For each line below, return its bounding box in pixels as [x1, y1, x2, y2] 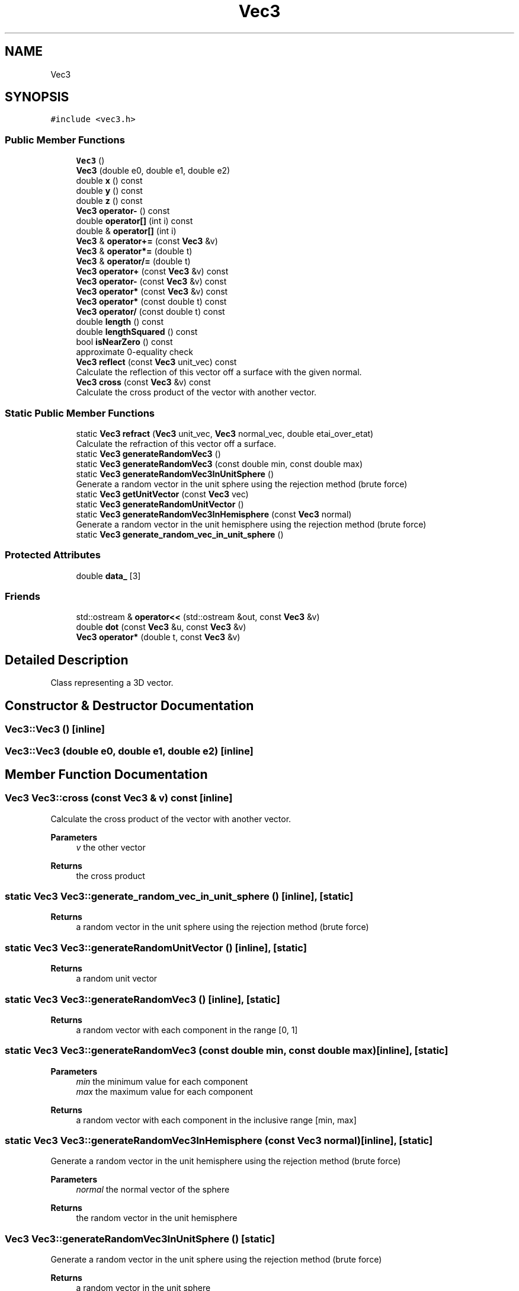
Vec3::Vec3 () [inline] [5, 723, 105, 736]
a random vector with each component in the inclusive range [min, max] [76, 1114, 357, 1125]
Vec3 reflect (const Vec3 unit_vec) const [76, 357, 237, 368]
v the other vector [76, 842, 146, 852]
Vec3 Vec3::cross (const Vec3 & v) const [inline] [5, 792, 233, 804]
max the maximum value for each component [76, 1086, 253, 1097]
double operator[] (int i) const [76, 216, 193, 226]
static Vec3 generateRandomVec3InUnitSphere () [76, 468, 274, 479]
